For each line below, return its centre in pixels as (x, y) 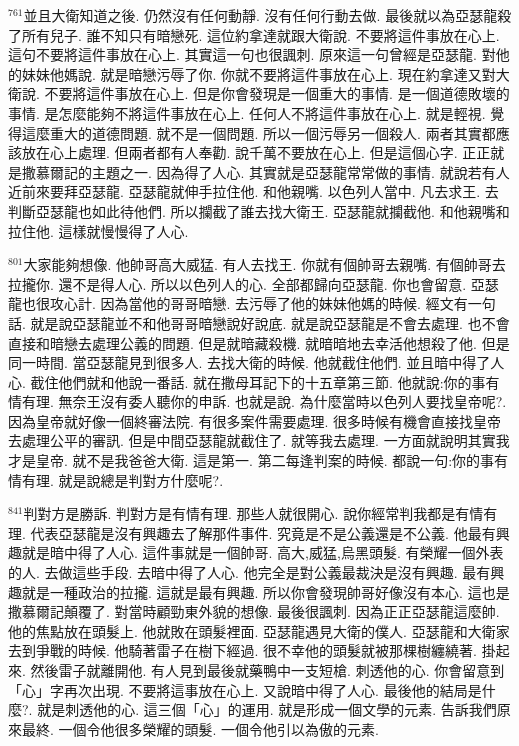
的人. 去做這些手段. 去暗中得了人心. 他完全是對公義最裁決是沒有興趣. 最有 (249, 572)
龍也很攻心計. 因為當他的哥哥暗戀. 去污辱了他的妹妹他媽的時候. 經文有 (238, 303)
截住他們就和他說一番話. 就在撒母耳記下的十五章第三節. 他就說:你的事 (258, 381)
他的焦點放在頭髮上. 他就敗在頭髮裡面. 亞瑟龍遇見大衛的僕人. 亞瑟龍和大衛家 (259, 630)
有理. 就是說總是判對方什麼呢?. (122, 479)
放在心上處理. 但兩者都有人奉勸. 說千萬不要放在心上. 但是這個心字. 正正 (256, 152)
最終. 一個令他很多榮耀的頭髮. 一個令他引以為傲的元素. (200, 728)
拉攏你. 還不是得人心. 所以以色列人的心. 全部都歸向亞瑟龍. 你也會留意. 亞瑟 (253, 283)
